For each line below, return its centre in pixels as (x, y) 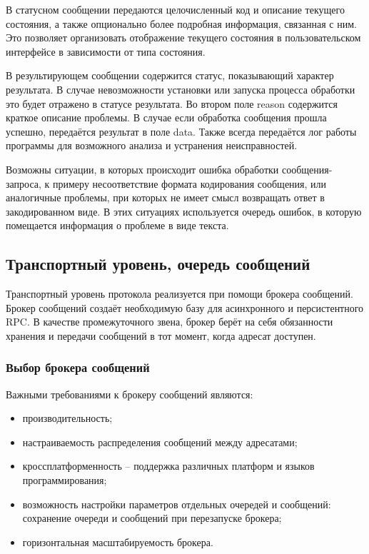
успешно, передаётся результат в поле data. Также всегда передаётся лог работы (181, 131)
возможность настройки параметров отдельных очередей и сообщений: (177, 504)
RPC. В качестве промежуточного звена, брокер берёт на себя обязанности (170, 322)
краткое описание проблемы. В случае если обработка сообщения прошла (166, 117)
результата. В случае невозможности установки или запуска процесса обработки (181, 89)
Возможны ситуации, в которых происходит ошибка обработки (142, 169)
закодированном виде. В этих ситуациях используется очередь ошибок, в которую (184, 211)
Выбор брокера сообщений (78, 367)
